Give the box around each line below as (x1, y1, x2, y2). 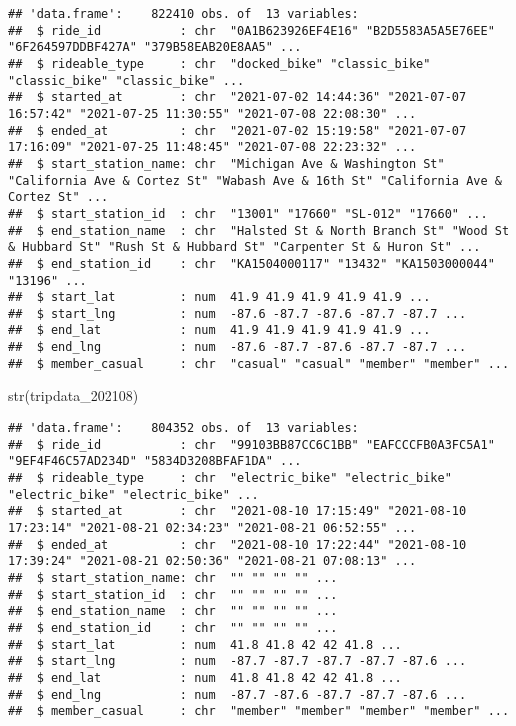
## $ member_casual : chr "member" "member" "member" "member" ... (8, 704, 510, 719)
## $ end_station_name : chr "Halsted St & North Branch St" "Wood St (8, 223, 510, 238)
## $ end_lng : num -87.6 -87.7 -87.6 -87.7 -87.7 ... (8, 340, 467, 355)
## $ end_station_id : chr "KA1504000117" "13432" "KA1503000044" (8, 256, 495, 271)
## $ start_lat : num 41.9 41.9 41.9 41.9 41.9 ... (8, 290, 431, 305)
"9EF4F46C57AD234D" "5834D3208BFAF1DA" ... (8, 454, 302, 469)
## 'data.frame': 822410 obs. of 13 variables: (8, 7, 359, 21)
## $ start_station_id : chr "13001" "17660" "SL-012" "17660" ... (8, 206, 488, 221)
